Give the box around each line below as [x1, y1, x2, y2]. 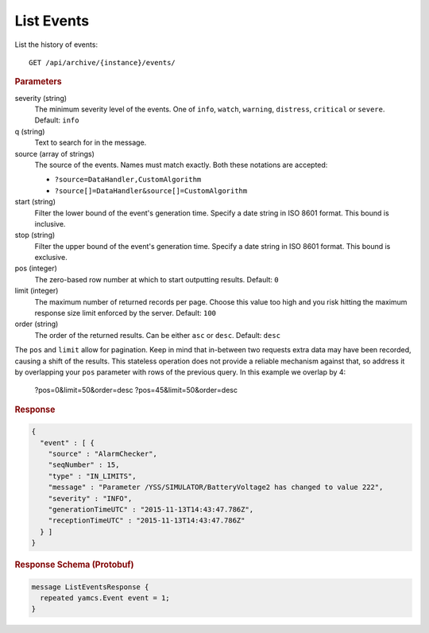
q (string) [14, 126, 45, 136]
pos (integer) [14, 263, 57, 274]
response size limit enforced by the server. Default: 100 [34, 309, 217, 318]
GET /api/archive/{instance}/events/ [29, 58, 176, 67]
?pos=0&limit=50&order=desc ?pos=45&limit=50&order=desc [34, 386, 238, 395]
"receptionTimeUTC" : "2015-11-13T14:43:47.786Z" [48, 516, 245, 525]
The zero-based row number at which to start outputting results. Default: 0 [34, 274, 280, 284]
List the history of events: [14, 40, 99, 49]
